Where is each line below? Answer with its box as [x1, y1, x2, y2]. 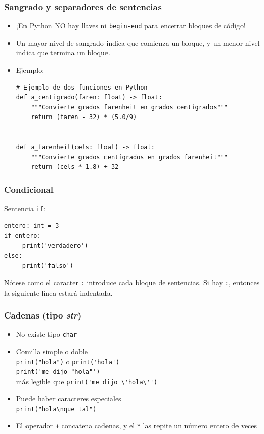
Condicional [4, 183, 54, 195]
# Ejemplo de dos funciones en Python [16, 83, 148, 91]
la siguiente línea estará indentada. [4, 287, 113, 298]
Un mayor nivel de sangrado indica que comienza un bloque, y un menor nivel [16, 37, 260, 48]
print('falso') [22, 262, 74, 270]
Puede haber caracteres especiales [16, 393, 121, 403]
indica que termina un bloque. [16, 47, 110, 58]
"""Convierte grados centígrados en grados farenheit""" [31, 153, 228, 161]
